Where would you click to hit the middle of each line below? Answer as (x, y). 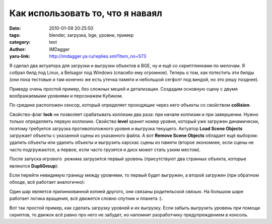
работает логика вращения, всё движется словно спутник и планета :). (86, 198)
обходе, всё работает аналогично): (47, 182)
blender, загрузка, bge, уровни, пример (91, 35)
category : (20, 42)
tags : (15, 35)
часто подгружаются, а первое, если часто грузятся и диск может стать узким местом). (105, 150)
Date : (15, 28)
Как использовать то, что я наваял (86, 13)
